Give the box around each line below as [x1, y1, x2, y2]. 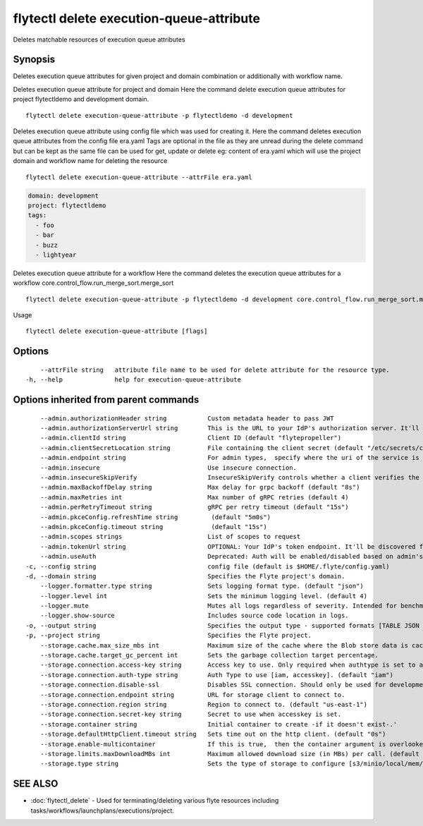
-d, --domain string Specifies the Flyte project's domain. [25, 572, 345, 580]
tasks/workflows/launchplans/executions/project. [30, 806, 174, 815]
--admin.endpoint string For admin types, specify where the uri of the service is [39, 454, 419, 462]
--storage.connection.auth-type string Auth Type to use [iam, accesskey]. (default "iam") [39, 671, 394, 679]
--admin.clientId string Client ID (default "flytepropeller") [39, 434, 342, 442]
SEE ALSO [13, 778, 59, 790]
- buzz [35, 241, 59, 249]
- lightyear [35, 250, 77, 259]
